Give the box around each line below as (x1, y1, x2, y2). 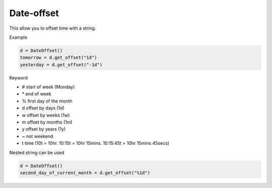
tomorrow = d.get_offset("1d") (20, 55, 98, 60)
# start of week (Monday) (22, 84, 75, 90)
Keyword (9, 74, 28, 80)
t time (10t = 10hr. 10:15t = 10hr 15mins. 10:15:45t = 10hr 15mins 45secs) (22, 140, 170, 146)
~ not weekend (22, 133, 53, 139)
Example (9, 34, 28, 40)
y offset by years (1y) (22, 126, 66, 132)
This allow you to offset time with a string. (9, 25, 96, 31)
